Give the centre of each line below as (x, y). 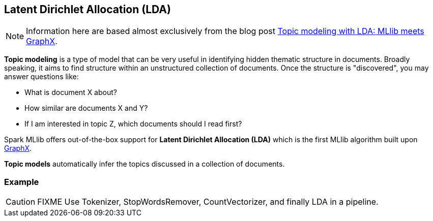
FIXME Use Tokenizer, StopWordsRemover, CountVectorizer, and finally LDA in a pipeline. (208, 202)
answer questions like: (41, 77)
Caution (21, 202)
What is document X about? (71, 92)
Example (22, 182)
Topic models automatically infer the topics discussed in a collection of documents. (145, 164)
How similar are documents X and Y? (86, 108)
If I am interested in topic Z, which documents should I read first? (133, 124)
